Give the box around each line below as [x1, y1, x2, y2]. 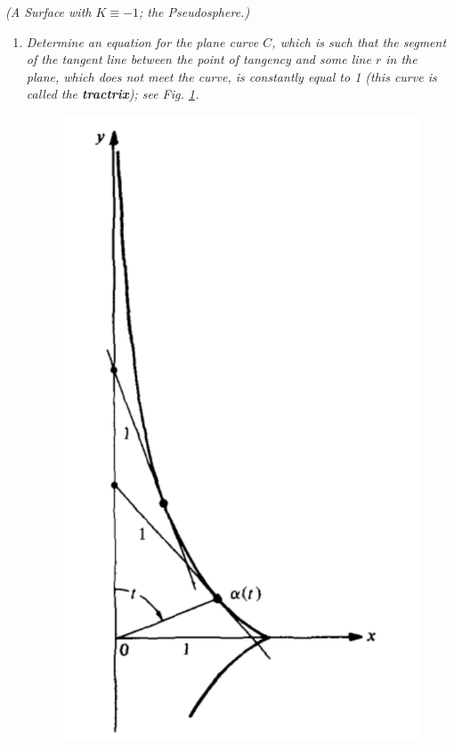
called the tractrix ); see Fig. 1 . [26, 84, 199, 103]
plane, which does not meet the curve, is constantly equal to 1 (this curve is [26, 67, 437, 85]
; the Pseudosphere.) [138, 3, 250, 20]
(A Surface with [5, 3, 92, 20]
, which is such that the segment [272, 32, 447, 51]
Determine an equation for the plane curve [26, 32, 259, 51]
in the [385, 50, 418, 68]
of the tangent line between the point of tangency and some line [26, 50, 371, 68]
